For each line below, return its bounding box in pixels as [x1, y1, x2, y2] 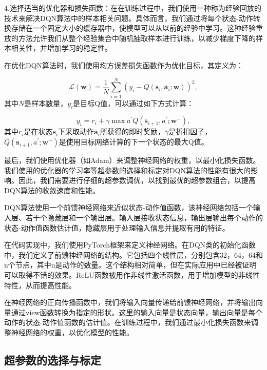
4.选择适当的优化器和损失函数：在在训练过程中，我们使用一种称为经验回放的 [4, 3, 261, 13]
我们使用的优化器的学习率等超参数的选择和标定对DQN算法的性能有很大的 [4, 165, 251, 175]
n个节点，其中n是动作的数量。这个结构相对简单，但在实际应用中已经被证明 [4, 259, 257, 270]
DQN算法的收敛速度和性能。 [4, 184, 100, 195]
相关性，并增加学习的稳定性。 [11, 43, 112, 53]
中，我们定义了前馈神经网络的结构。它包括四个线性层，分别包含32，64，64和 [4, 249, 263, 260]
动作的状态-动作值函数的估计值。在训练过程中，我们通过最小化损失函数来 [4, 317, 251, 327]
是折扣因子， [168, 126, 212, 137]
